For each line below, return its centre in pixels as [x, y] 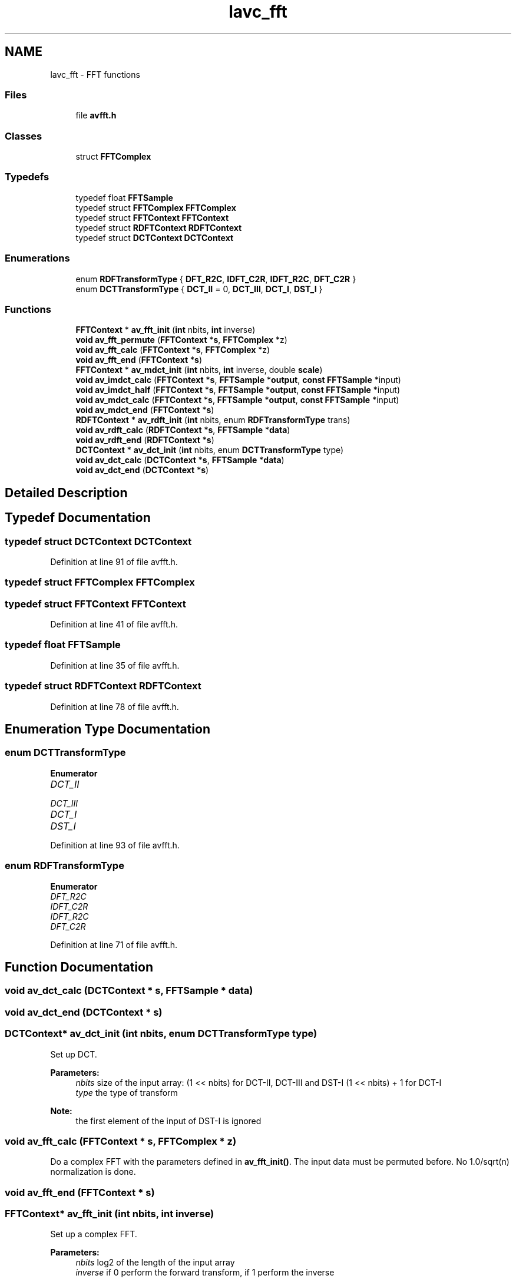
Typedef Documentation [78, 518]
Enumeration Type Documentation [107, 729]
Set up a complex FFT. [94, 1234]
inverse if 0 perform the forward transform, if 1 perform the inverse [205, 1273]
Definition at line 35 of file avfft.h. [115, 665]
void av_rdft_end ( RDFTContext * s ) [145, 440]
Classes [24, 136]
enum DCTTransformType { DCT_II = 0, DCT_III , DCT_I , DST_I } [199, 289]
